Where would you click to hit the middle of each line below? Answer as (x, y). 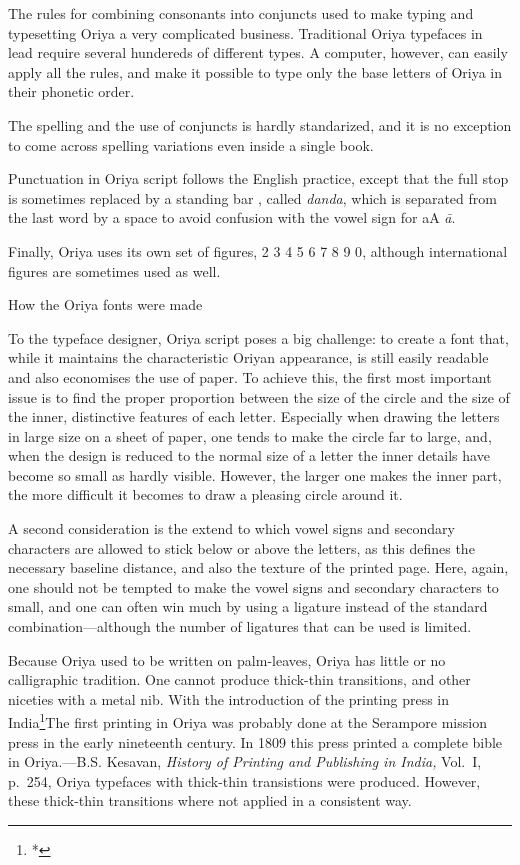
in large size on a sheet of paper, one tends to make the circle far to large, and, (250, 435)
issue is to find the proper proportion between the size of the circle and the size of (259, 396)
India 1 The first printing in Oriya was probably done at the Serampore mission (247, 721)
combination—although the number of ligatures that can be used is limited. (240, 626)
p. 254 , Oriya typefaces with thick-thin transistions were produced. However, (244, 780)
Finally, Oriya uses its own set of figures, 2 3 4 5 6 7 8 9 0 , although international (258, 250)
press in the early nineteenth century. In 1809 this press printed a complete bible (255, 741)
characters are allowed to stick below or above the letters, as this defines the (241, 547)
